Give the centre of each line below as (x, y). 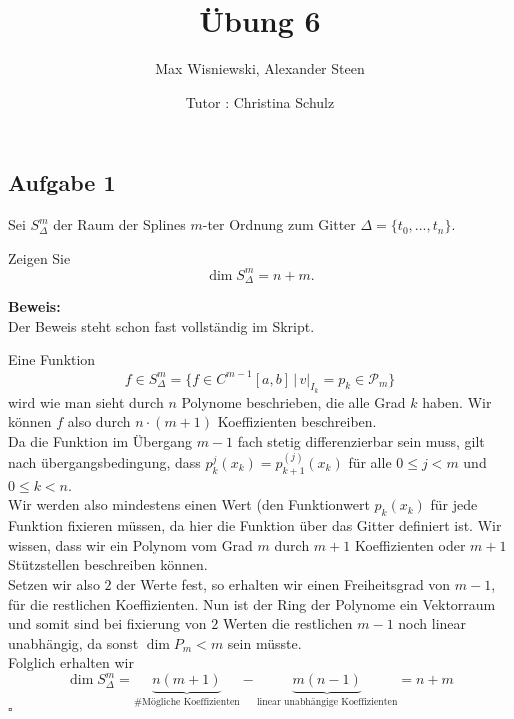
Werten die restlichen (287, 623)
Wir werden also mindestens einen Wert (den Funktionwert (189, 504)
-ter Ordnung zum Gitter (279, 224)
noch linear (432, 623)
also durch (99, 421)
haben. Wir (457, 401)
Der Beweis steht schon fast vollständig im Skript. (161, 325)
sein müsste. (264, 642)
